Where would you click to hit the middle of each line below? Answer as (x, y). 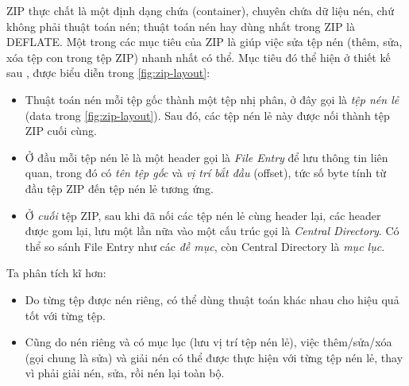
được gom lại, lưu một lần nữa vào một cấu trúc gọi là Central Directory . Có (212, 231)
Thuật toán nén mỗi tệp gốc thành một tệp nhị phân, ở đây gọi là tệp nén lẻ (212, 99)
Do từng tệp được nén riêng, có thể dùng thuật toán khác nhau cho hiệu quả (212, 299)
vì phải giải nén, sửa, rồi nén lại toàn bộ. (125, 373)
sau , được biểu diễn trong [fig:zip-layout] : (108, 73)
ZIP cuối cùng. (61, 131)
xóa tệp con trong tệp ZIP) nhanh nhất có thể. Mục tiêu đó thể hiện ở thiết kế (199, 57)
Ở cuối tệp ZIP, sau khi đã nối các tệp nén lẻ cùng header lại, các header (203, 215)
